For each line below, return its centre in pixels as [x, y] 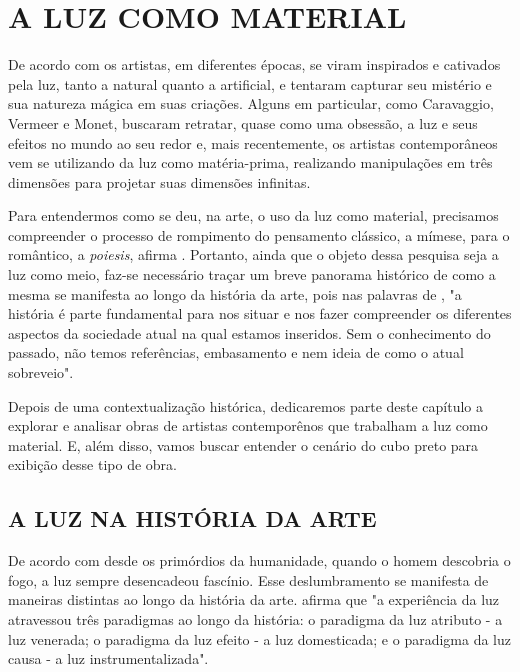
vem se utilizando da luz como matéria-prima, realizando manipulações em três [250, 162]
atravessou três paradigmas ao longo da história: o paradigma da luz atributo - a [255, 618]
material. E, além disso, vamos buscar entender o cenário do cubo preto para [243, 444]
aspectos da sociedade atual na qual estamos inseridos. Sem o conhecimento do [249, 332]
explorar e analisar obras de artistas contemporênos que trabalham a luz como [248, 425]
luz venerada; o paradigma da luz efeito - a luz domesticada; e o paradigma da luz [260, 638]
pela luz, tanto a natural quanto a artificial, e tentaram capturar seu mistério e [250, 83]
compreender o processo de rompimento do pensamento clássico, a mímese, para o [259, 234]
